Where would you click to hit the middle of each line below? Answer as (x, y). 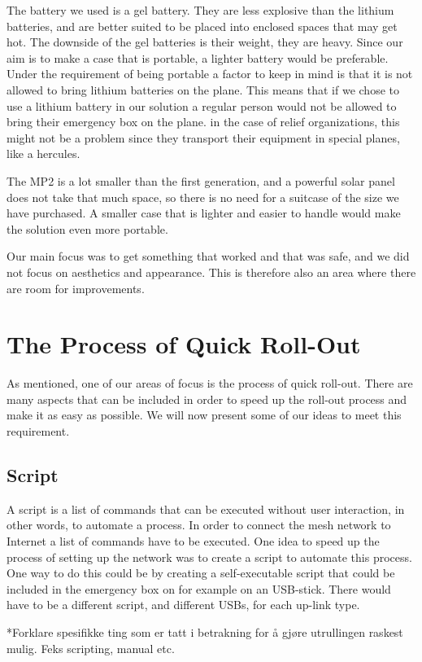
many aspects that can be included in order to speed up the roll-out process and (207, 399)
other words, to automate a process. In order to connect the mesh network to (199, 525)
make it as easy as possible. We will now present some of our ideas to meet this (204, 415)
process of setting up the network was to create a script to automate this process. (209, 557)
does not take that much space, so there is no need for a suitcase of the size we (203, 197)
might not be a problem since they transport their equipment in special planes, (203, 137)
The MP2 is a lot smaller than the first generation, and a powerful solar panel (201, 180)
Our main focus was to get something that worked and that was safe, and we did (208, 256)
